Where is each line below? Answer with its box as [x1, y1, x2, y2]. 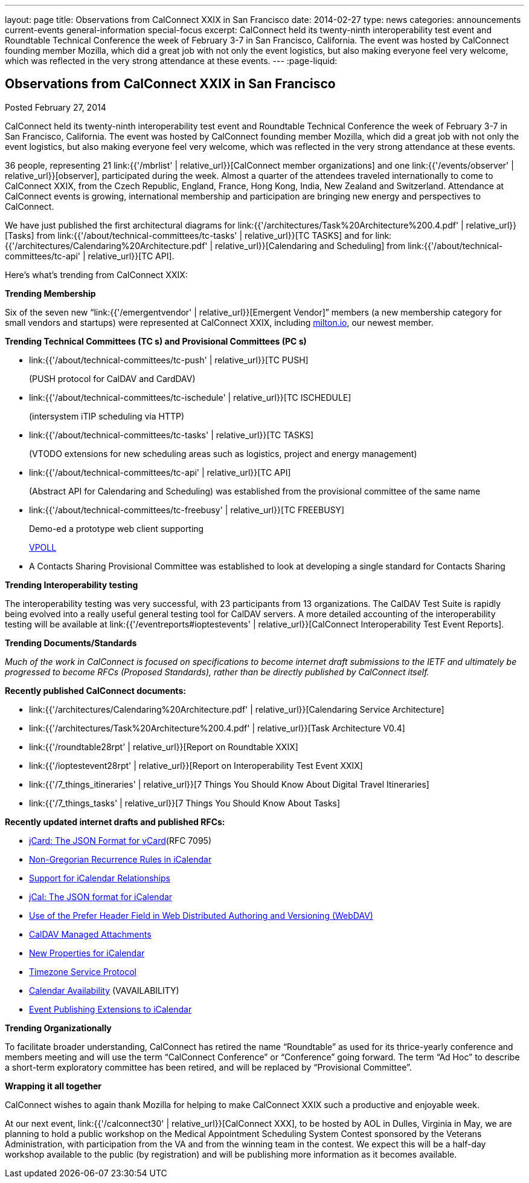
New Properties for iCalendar [29, 947, 145, 958]
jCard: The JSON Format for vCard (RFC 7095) [29, 835, 212, 846]
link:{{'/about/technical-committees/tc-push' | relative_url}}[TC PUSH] [29, 354, 309, 365]
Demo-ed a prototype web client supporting [29, 523, 204, 534]
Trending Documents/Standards [5, 637, 137, 648]
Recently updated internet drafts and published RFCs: [5, 816, 225, 827]
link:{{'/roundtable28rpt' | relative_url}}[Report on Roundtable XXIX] [29, 741, 298, 752]
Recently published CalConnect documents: [5, 685, 186, 696]
